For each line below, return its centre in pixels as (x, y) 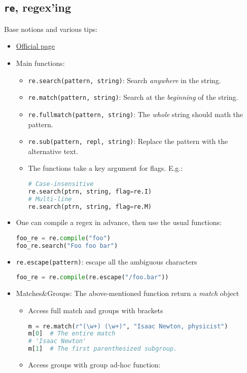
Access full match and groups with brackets (96, 310)
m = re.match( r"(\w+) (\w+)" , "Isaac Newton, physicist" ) (128, 326)
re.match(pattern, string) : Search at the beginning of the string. (133, 97)
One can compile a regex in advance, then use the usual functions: (119, 222)
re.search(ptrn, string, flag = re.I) (90, 191)
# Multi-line (50, 199)
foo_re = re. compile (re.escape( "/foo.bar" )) (92, 277)
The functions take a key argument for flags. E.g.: (105, 168)
